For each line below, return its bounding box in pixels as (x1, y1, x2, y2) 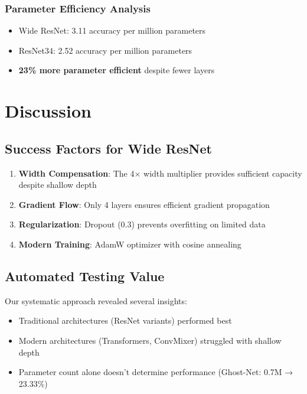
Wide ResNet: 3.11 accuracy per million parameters (18, 24, 206, 37)
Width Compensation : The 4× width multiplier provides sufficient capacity (18, 167, 302, 179)
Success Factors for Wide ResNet (5, 139, 212, 157)
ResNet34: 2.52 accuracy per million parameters (18, 44, 192, 56)
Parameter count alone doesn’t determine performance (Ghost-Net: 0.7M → (18, 366, 293, 378)
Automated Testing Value (5, 266, 165, 285)
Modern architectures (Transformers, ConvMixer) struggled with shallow (18, 334, 282, 346)
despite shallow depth (18, 178, 97, 191)
